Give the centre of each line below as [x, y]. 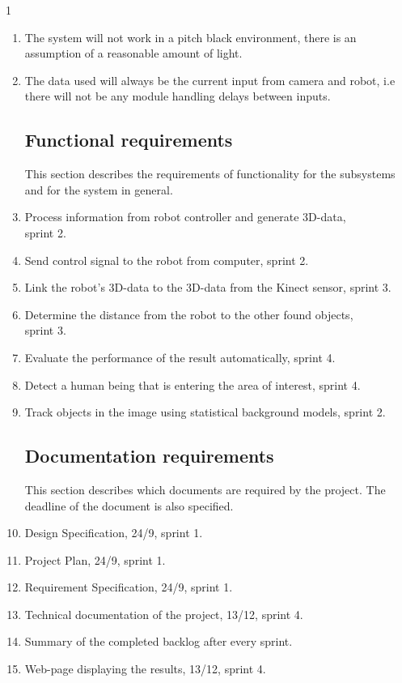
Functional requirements [129, 140]
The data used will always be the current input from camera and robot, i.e [210, 80]
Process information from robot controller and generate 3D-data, [185, 217]
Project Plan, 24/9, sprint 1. [95, 559]
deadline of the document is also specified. [129, 505]
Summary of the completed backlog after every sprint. [159, 641]
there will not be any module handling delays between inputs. [178, 96]
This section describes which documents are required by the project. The [205, 489]
